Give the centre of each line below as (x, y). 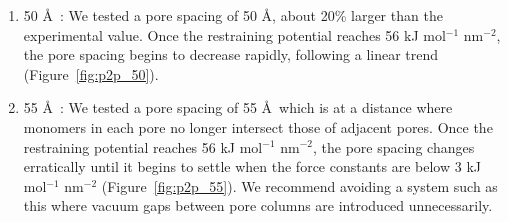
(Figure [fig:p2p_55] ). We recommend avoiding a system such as (299, 185)
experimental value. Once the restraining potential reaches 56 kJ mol (234, 34)
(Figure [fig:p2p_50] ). (91, 73)
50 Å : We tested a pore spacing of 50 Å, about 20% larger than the (233, 15)
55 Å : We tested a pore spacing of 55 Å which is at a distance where (238, 107)
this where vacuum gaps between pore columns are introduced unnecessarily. (258, 205)
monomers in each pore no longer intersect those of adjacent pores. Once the (258, 126)
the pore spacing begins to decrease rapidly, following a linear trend (231, 54)
